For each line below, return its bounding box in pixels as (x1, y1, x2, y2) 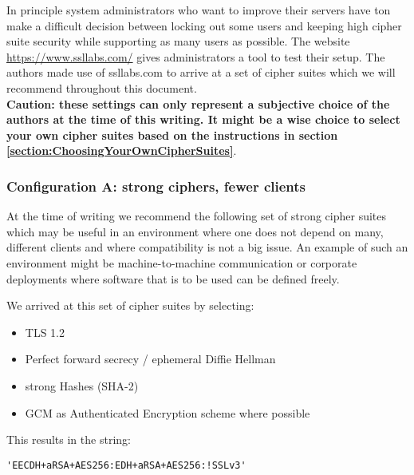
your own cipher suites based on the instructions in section (6, 126, 338, 143)
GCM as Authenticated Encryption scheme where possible (25, 404, 310, 421)
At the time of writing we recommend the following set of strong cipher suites (6, 208, 387, 224)
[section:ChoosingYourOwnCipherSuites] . (6, 142, 237, 159)
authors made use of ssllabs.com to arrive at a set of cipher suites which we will (6, 64, 396, 81)
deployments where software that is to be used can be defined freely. (6, 270, 340, 287)
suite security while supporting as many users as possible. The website (6, 33, 350, 49)
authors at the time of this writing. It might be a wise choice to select (6, 111, 400, 128)
